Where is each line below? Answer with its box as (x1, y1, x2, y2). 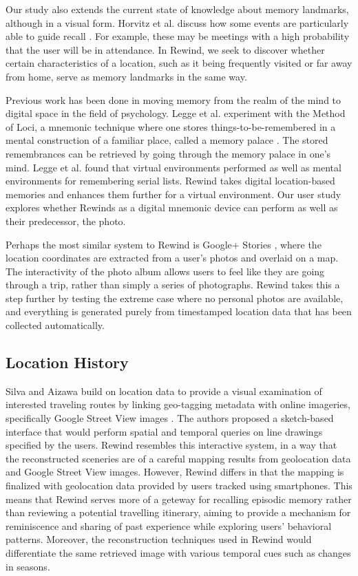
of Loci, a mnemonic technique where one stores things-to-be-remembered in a (6, 119, 336, 134)
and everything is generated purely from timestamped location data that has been (6, 304, 352, 319)
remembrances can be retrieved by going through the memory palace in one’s (6, 146, 331, 160)
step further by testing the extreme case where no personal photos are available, (6, 290, 344, 305)
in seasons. (6, 559, 50, 573)
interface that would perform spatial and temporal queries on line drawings (6, 424, 323, 438)
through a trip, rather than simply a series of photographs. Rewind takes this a (6, 277, 340, 292)
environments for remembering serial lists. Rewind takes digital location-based (6, 173, 335, 188)
